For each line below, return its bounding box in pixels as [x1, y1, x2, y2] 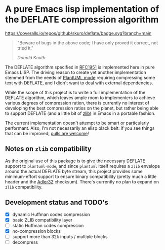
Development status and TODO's [5, 198, 109, 207]
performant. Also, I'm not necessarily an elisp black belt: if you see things [5, 125, 155, 131]
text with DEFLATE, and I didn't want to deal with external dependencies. [5, 80, 153, 86]
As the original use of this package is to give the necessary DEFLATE [5, 158, 146, 164]
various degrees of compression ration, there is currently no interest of [5, 100, 150, 106]
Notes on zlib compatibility [5, 144, 92, 153]
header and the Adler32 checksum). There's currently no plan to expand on [5, 179, 159, 184]
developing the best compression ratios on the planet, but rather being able [5, 105, 159, 111]
